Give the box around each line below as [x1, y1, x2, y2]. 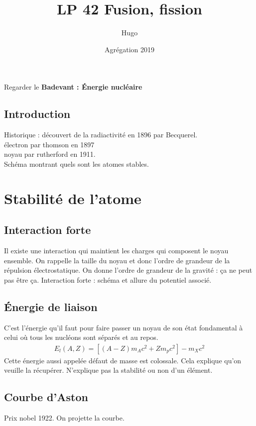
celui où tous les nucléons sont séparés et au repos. [4, 332, 158, 342]
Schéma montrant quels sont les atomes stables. [4, 158, 149, 169]
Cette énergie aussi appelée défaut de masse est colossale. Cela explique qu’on [4, 355, 242, 365]
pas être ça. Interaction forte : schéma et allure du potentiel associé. [4, 274, 212, 285]
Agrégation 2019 [105, 44, 154, 54]
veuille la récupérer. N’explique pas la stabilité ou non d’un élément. [4, 365, 213, 375]
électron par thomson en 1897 [4, 139, 95, 149]
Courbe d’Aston [4, 389, 88, 405]
